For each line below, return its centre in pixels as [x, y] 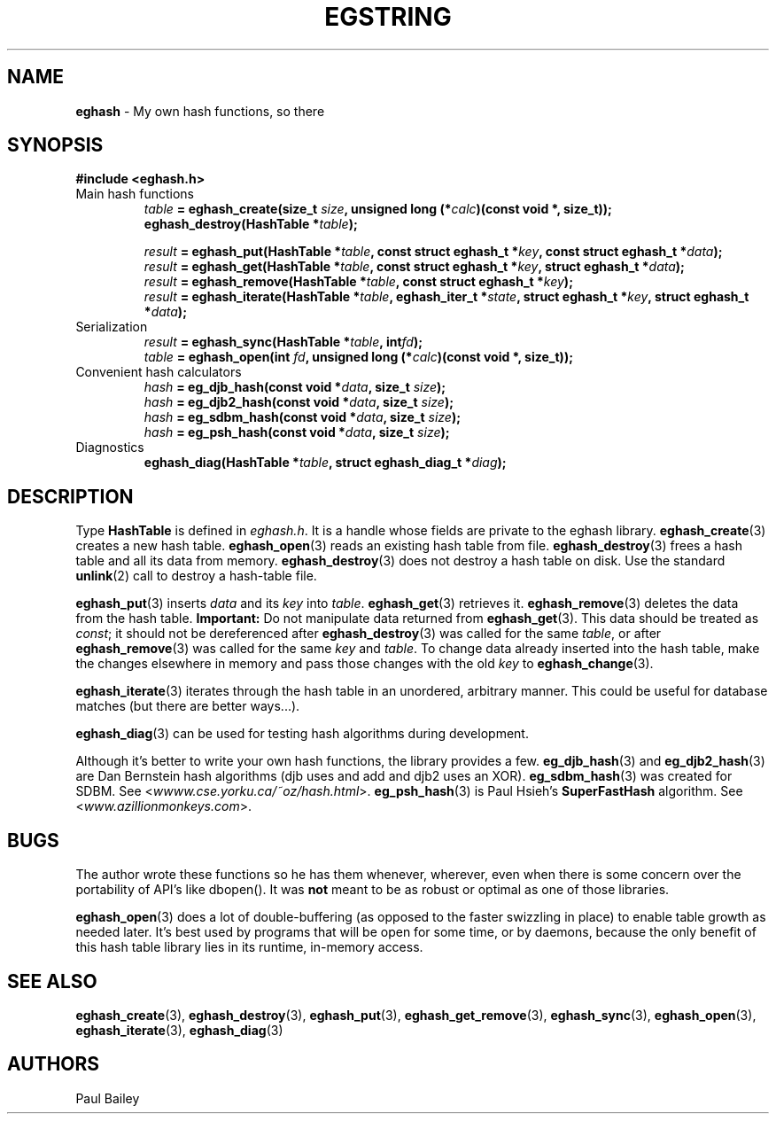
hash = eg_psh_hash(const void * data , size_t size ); [297, 432]
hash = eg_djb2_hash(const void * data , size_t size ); [299, 402]
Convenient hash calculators [159, 372]
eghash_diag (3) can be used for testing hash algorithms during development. [302, 734]
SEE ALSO [52, 981]
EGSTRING [388, 17]
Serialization [112, 327]
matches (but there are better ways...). [188, 706]
